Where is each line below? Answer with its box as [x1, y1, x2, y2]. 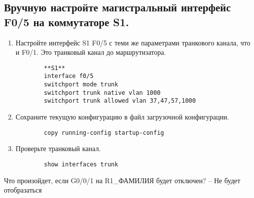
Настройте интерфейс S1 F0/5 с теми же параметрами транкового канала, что [15, 37, 251, 47]
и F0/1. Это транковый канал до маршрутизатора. [15, 47, 166, 57]
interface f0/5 [44, 73, 94, 80]
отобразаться [4, 185, 42, 195]
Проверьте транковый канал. [15, 143, 101, 154]
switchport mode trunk [44, 81, 118, 88]
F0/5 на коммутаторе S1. [4, 14, 129, 29]
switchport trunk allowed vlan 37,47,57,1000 [44, 97, 196, 105]
